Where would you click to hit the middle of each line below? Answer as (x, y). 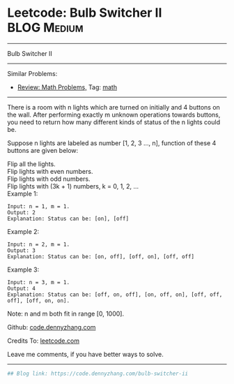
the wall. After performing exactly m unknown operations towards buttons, (114, 115)
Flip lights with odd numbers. (49, 179)
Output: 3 (22, 250)
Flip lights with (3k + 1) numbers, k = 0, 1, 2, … (73, 186)
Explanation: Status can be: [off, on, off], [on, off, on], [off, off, (115, 295)
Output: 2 (22, 212)
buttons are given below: (43, 150)
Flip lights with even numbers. (50, 171)
